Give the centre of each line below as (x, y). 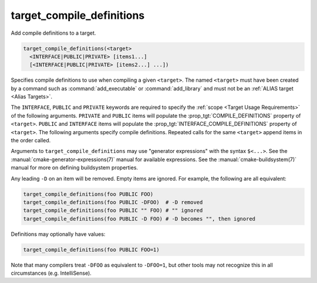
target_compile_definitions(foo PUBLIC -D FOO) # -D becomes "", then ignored (139, 219)
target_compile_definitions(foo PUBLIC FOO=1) (91, 249)
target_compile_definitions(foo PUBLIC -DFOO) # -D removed (113, 202)
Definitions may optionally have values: (58, 234)
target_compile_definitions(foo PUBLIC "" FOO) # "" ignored (113, 211)
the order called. (31, 141)
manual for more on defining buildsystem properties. (74, 168)
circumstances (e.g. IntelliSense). (51, 273)
